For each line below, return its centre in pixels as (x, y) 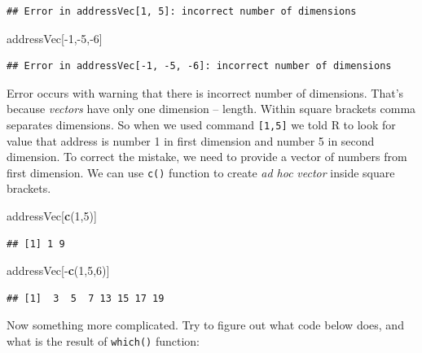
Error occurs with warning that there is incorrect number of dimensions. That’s (205, 92)
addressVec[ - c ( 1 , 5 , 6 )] (58, 270)
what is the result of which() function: (103, 341)
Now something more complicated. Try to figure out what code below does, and (205, 325)
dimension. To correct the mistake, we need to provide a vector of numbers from (207, 157)
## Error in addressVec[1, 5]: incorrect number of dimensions (182, 11)
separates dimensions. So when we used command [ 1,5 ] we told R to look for (201, 124)
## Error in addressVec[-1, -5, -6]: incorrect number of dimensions (199, 66)
